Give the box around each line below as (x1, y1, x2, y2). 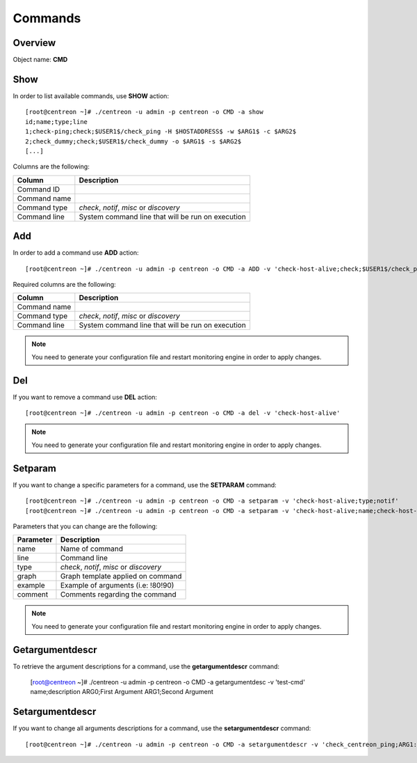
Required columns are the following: (13, 281, 116, 288)
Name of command (60, 544, 124, 553)
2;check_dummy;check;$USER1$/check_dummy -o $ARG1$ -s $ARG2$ (25, 137, 242, 145)
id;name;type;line (25, 118, 88, 125)
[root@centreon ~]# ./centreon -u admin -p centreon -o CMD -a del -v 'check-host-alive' (25, 409, 341, 417)
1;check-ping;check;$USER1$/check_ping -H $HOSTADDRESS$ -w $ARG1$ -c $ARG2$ (25, 127, 297, 136)
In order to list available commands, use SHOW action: (13, 91, 170, 100)
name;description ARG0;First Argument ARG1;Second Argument (30, 688, 213, 696)
